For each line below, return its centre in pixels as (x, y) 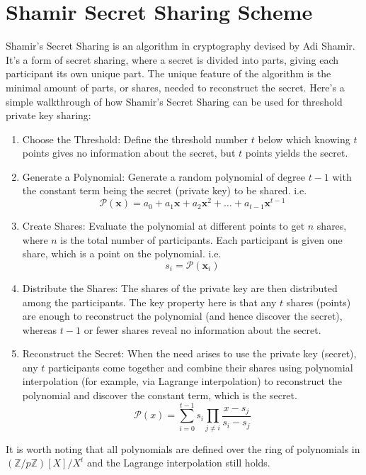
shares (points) (319, 302)
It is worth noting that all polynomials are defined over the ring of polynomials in (183, 448)
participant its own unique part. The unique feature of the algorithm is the (168, 73)
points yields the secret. (297, 153)
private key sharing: (48, 115)
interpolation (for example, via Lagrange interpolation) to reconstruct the (182, 381)
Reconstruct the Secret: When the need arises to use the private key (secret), (189, 353)
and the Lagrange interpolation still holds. (179, 463)
